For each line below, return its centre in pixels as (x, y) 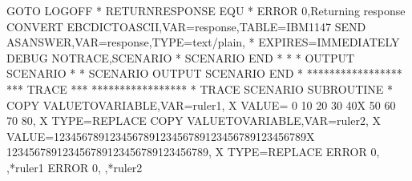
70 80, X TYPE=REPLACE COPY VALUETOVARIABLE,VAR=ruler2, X (194, 121)
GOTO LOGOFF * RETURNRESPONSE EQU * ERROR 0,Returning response (206, 10)
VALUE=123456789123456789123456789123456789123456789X (161, 136)
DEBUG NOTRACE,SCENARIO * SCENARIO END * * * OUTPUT (181, 57)
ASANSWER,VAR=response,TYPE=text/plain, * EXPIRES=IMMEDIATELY (203, 42)
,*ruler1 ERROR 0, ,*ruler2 (75, 167)
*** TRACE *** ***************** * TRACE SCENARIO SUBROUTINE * (200, 88)
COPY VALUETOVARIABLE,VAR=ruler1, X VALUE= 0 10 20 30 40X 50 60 (201, 105)
